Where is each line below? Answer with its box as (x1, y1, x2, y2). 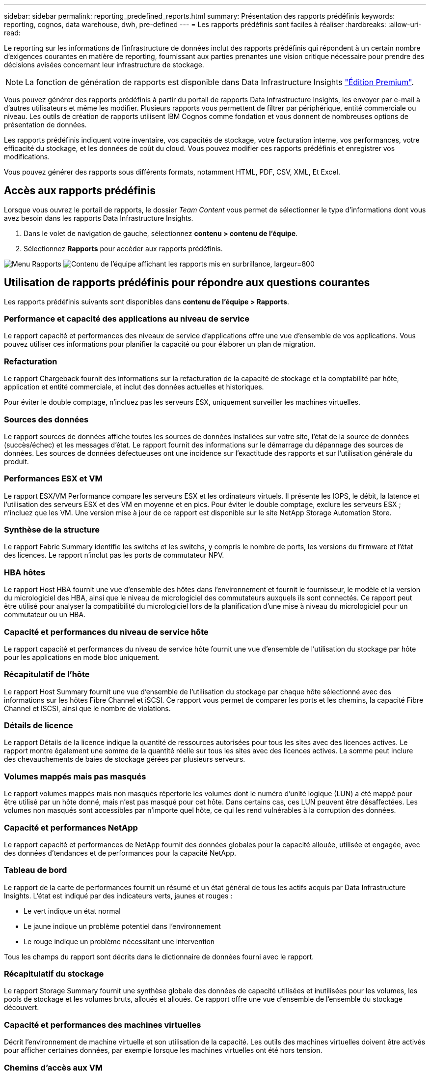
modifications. (4, 152, 50, 161)
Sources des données (4, 414, 89, 424)
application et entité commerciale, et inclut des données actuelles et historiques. (4, 383, 264, 391)
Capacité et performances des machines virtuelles (4, 1019, 201, 1030)
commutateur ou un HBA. (4, 610, 86, 619)
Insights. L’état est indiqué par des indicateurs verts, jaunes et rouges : (4, 891, 233, 900)
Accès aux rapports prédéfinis (4, 184, 156, 197)
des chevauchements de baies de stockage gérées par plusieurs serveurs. (4, 755, 245, 764)
